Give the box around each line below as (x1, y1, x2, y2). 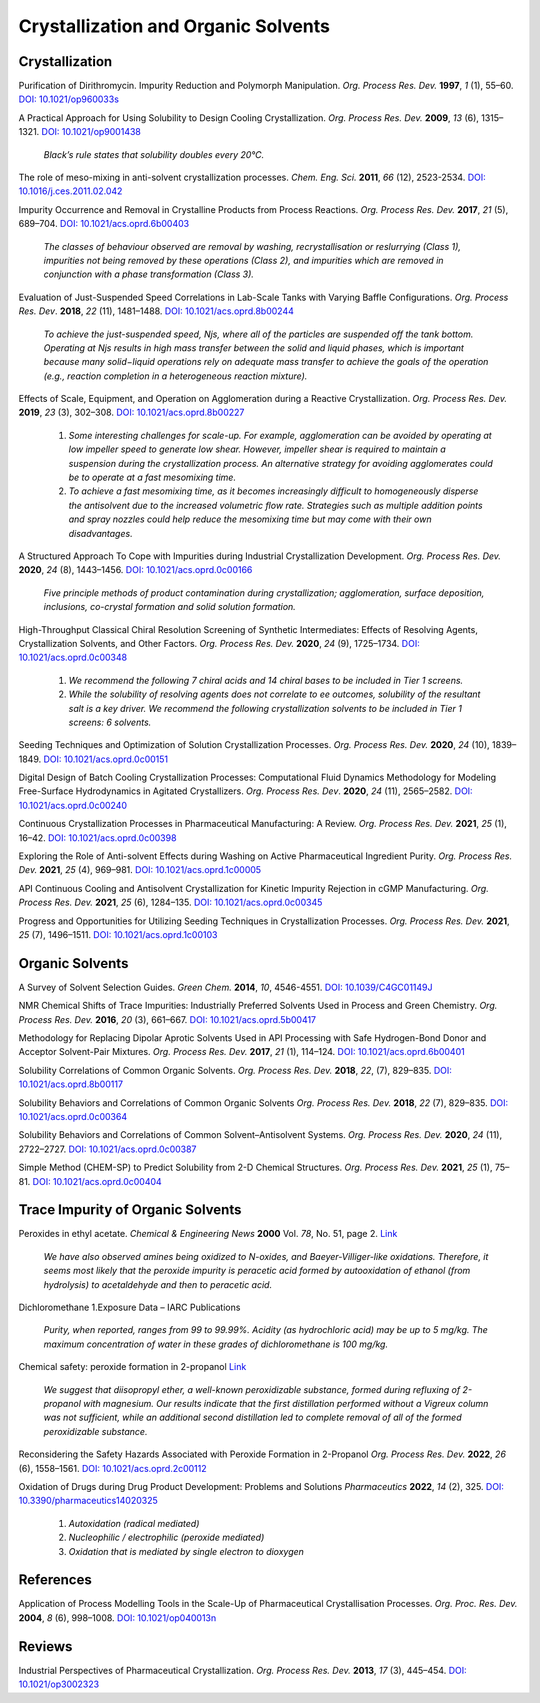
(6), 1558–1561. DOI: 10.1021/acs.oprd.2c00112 (18, 1462, 207, 1474)
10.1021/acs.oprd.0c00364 (18, 1111, 128, 1123)
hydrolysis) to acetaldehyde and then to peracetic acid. (43, 1278, 273, 1290)
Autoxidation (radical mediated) (68, 1517, 200, 1529)
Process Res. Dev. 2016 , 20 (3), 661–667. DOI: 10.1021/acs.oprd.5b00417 (18, 1013, 317, 1025)
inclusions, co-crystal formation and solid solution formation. (43, 601, 297, 613)
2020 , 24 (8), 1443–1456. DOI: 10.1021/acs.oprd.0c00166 (18, 564, 253, 576)
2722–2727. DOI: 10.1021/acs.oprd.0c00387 (18, 1143, 197, 1155)
